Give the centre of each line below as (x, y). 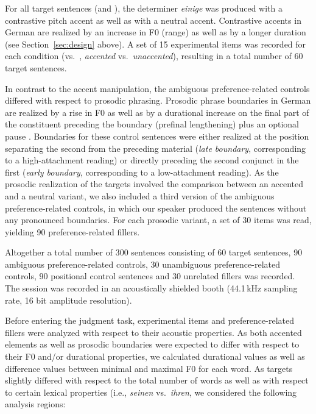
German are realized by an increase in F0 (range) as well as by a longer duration (156, 32)
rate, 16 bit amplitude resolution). (68, 300)
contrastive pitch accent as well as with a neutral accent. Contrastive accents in (153, 20)
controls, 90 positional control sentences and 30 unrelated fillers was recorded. (150, 276)
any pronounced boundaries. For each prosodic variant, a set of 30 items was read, (158, 220)
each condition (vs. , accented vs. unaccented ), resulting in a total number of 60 (154, 56)
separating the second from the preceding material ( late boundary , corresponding (156, 148)
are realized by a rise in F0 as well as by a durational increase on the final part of (157, 112)
